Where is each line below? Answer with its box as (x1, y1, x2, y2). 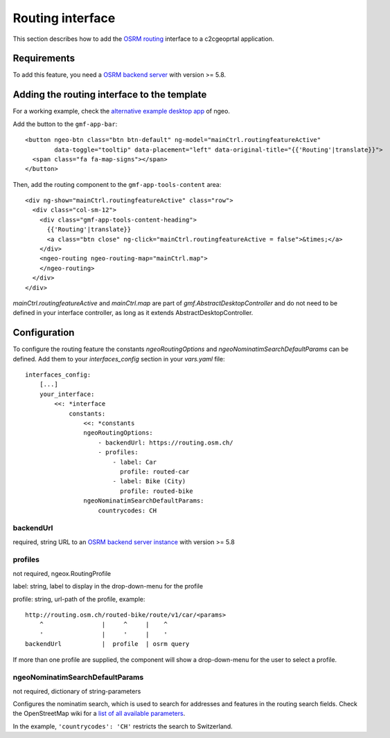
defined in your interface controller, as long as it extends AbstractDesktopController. (12, 309, 254, 317)
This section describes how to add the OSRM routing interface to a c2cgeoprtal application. (12, 35, 274, 43)
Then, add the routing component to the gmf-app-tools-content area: (12, 180, 222, 188)
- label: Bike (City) (112, 478, 186, 485)
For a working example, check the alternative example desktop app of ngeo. (12, 107, 230, 116)
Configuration (12, 327, 75, 339)
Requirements (12, 53, 76, 64)
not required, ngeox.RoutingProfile (12, 569, 111, 577)
